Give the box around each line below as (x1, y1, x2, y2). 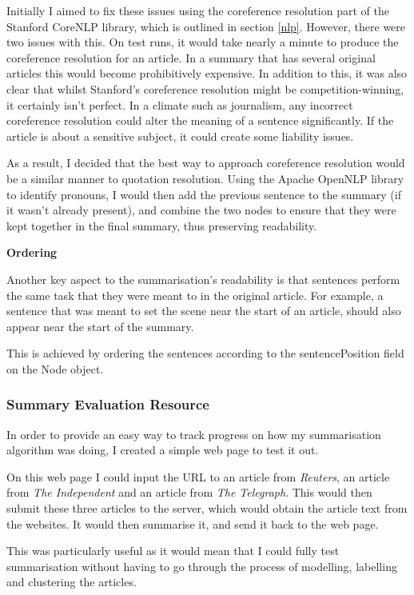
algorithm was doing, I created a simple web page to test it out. (6, 441, 319, 458)
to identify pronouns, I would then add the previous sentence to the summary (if (6, 186, 401, 202)
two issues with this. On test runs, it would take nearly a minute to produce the (6, 34, 399, 50)
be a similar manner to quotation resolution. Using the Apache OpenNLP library (6, 170, 404, 186)
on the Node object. (6, 360, 104, 377)
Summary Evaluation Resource (6, 394, 209, 414)
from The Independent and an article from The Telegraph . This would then (6, 484, 372, 501)
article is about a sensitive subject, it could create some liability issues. (6, 127, 354, 144)
